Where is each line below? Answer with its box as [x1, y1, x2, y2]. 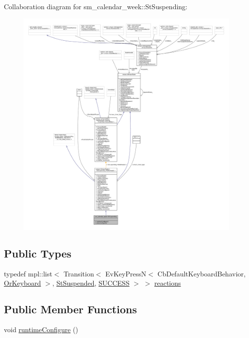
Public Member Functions [4, 302, 137, 317]
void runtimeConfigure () [4, 324, 78, 335]
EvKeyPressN [105, 268, 147, 278]
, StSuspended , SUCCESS [52, 278, 130, 288]
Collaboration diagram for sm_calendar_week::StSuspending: [4, 1, 187, 11]
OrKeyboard [4, 278, 41, 288]
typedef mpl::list [4, 268, 52, 278]
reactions [154, 278, 181, 288]
